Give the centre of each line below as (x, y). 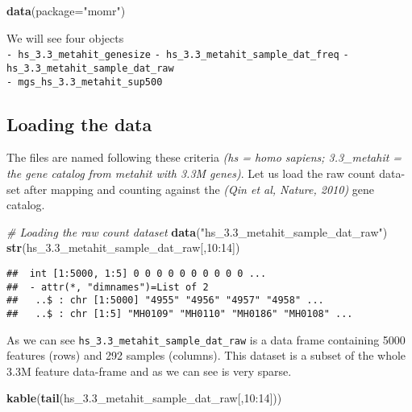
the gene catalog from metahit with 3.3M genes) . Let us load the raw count (191, 173)
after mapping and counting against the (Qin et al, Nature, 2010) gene (199, 189)
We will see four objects (65, 37)
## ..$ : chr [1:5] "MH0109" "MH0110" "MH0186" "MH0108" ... (180, 313)
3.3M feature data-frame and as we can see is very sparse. (149, 371)
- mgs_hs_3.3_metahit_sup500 (85, 82)
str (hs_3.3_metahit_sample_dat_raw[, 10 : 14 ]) (123, 247)
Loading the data (79, 124)
